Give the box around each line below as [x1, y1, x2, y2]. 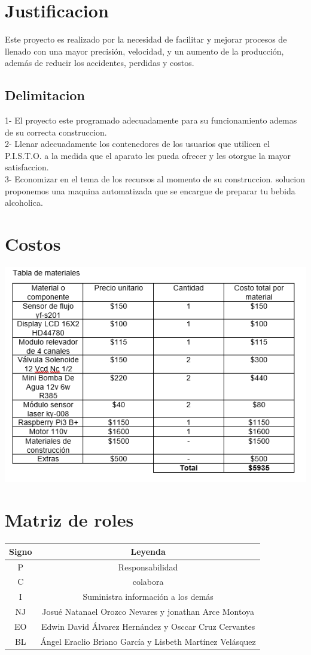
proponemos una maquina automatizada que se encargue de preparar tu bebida [5, 184, 295, 197]
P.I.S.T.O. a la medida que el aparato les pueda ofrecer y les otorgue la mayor [5, 149, 291, 161]
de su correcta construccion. [5, 125, 107, 138]
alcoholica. [5, 196, 43, 209]
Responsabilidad [118, 560, 178, 573]
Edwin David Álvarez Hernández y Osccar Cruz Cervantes [41, 620, 255, 633]
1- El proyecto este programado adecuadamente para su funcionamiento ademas [5, 114, 297, 127]
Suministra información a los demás [83, 590, 214, 603]
